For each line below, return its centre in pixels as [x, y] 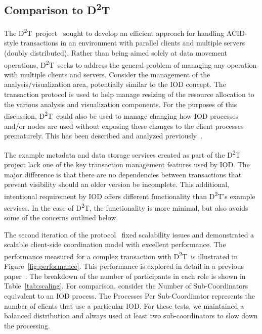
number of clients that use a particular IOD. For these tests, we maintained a [124, 305]
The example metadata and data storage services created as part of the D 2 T [122, 154]
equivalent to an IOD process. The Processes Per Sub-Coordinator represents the [130, 296]
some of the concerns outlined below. [61, 218]
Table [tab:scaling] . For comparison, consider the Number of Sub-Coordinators [126, 286]
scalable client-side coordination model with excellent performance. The [115, 244]
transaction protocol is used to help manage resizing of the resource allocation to [129, 94]
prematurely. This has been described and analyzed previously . [103, 136]
